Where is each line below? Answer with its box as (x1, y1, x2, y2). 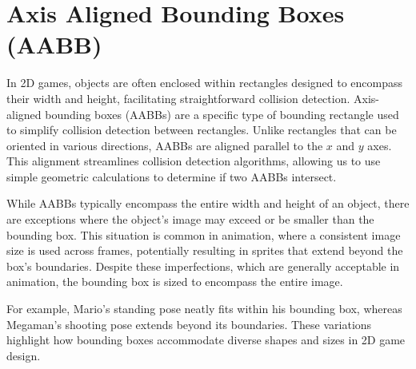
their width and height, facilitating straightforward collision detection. (6, 89, 350, 106)
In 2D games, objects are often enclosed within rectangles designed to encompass (6, 74, 403, 91)
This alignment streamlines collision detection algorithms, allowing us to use (6, 153, 381, 169)
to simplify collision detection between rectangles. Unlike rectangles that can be (6, 121, 397, 138)
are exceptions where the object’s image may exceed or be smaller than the (6, 211, 374, 228)
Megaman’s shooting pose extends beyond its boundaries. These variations (6, 315, 372, 332)
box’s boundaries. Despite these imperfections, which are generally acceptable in (6, 257, 400, 274)
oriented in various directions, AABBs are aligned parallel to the (6, 137, 323, 153)
